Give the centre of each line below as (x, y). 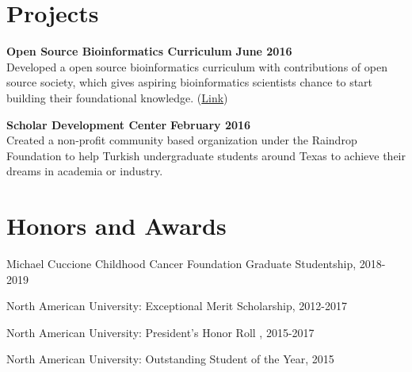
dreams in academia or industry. (85, 171)
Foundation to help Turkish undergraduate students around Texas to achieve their (206, 155)
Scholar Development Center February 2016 (129, 124)
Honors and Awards (116, 226)
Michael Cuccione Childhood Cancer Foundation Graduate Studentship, (181, 263)
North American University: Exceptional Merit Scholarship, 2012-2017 (177, 306)
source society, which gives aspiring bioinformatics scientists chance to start (190, 82)
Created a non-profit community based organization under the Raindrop (182, 140)
